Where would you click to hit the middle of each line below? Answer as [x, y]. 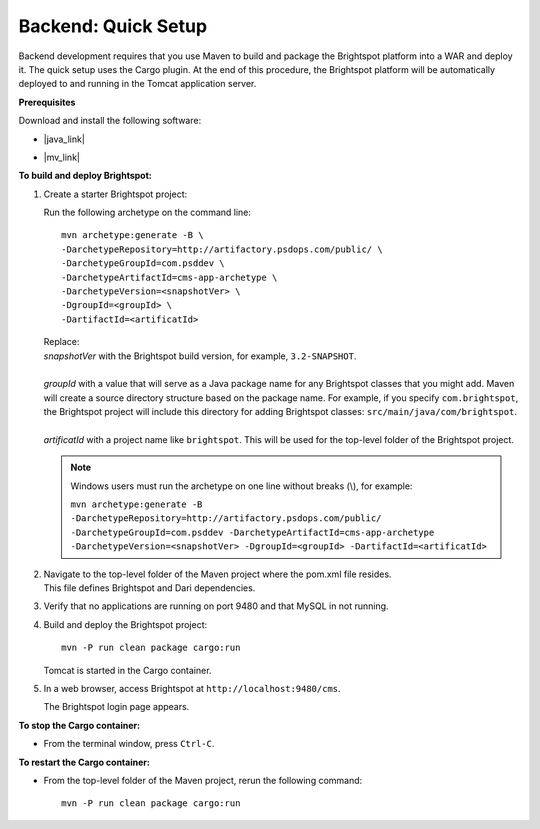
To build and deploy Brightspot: [85, 176]
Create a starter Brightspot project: [115, 194]
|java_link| [64, 139]
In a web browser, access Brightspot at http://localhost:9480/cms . [192, 688]
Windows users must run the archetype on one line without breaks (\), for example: [241, 486]
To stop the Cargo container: [79, 725]
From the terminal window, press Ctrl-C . [129, 744]
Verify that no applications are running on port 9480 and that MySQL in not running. [216, 606]
